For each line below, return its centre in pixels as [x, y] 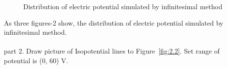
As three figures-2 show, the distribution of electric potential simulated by [114, 22]
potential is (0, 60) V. [36, 60]
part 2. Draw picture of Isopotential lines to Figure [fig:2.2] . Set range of [112, 51]
